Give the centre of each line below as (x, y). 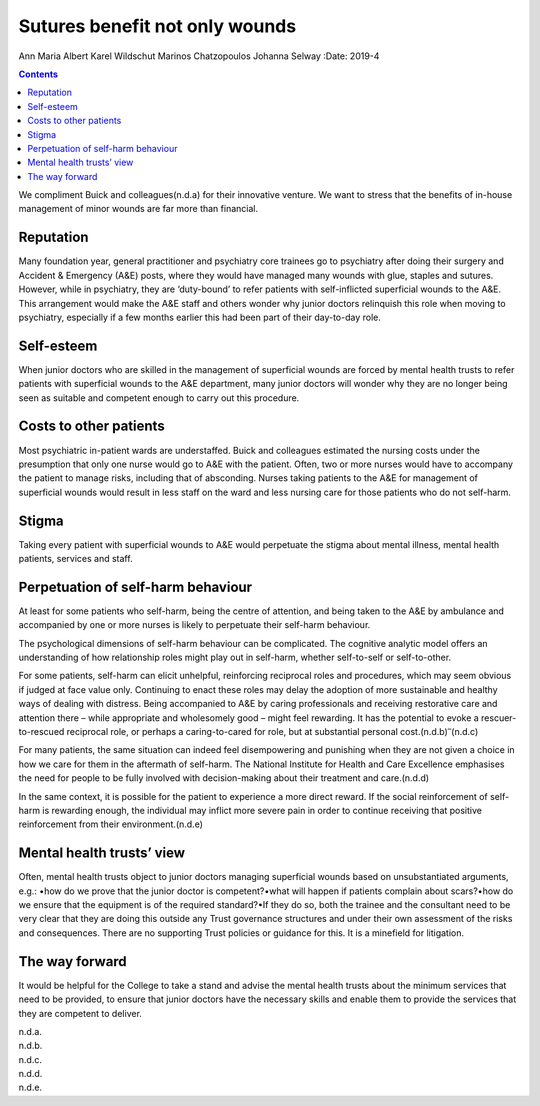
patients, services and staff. (76, 558)
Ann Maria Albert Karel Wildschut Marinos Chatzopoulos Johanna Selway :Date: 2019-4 (199, 56)
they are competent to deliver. (80, 1013)
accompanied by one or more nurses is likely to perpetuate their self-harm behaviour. (194, 625)
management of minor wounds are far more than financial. (138, 209)
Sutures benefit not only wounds (157, 26)
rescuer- (498, 717)
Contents (38, 74)
